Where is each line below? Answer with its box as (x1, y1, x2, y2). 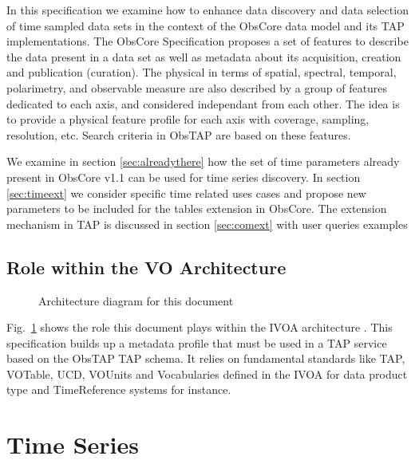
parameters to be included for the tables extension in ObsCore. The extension (6, 200, 387, 217)
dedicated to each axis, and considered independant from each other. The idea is (6, 95, 400, 112)
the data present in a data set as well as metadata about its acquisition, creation (6, 48, 401, 65)
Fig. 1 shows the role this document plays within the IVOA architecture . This (6, 319, 393, 336)
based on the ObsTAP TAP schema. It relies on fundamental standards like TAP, (6, 350, 405, 367)
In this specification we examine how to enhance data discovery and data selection (6, 2, 409, 18)
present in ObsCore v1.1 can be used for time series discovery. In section (6, 168, 361, 185)
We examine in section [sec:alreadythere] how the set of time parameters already (6, 153, 400, 170)
